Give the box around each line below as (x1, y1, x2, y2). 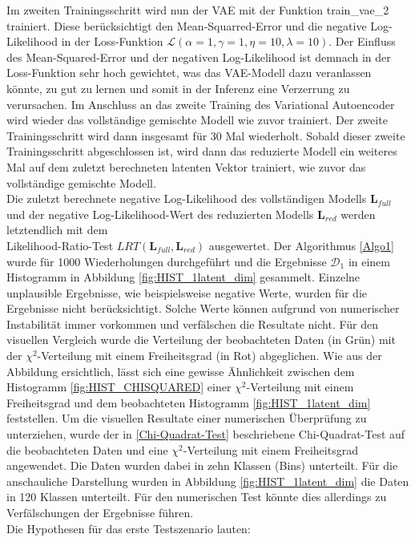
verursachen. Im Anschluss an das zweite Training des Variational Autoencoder (6, 95, 395, 112)
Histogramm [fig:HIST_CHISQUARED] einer (6, 378, 232, 395)
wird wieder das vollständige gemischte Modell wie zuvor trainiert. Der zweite (6, 111, 388, 128)
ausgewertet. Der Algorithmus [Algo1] (208, 237, 394, 253)
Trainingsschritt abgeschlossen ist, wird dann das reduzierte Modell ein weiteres (6, 143, 397, 160)
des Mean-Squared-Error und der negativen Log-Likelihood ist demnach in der (6, 48, 391, 65)
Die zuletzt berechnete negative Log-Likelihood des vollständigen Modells (6, 190, 367, 207)
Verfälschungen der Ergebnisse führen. (6, 504, 194, 520)
